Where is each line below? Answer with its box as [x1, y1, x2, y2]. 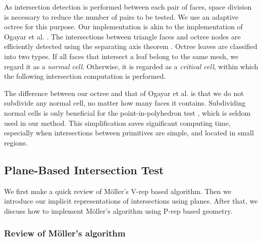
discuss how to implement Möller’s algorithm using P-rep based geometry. [4, 205, 233, 216]
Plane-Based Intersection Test [4, 162, 164, 177]
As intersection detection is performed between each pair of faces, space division [4, 2, 252, 12]
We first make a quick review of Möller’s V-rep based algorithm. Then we [4, 185, 231, 196]
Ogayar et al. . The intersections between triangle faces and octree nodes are [4, 31, 241, 41]
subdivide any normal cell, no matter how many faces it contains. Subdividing [4, 98, 246, 108]
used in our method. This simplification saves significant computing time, [4, 117, 231, 128]
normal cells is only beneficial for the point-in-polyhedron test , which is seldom [4, 107, 251, 118]
